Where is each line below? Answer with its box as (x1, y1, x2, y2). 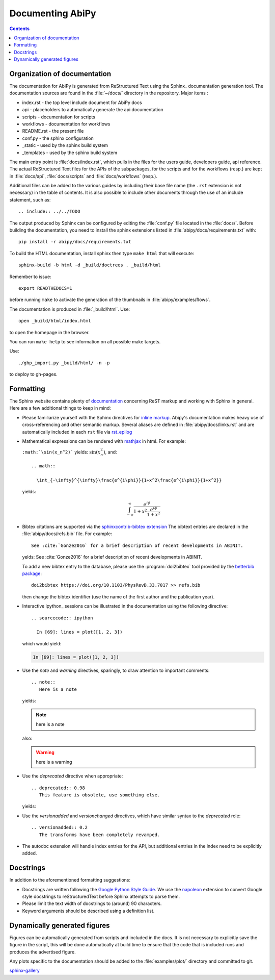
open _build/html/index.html (18, 318, 91, 324)
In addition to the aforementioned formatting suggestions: (9, 877, 131, 883)
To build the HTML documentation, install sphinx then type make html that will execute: (9, 250, 195, 256)
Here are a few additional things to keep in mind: (9, 405, 112, 411)
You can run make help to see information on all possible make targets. (9, 338, 161, 344)
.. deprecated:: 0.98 (31, 785, 85, 791)
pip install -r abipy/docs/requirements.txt (18, 239, 132, 245)
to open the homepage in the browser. (9, 329, 90, 335)
